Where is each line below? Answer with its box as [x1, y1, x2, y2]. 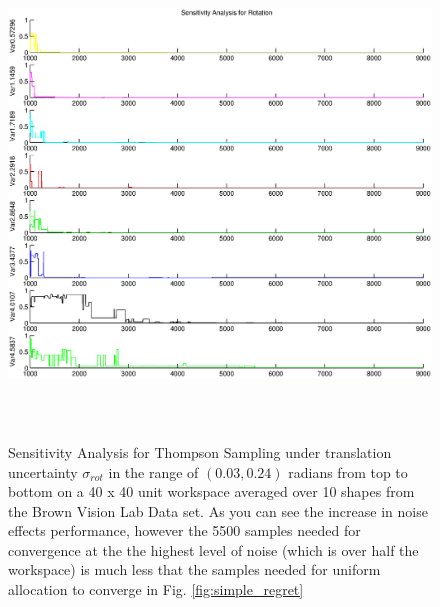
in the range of [108, 461, 199, 482]
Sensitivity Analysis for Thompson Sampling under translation [8, 441, 392, 462]
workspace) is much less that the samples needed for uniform [8, 559, 381, 580]
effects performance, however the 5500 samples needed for [8, 520, 361, 541]
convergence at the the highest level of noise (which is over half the [8, 539, 419, 560]
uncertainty [8, 461, 78, 482]
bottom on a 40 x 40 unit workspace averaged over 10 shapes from [8, 481, 415, 502]
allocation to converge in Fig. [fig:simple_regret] [8, 579, 304, 600]
